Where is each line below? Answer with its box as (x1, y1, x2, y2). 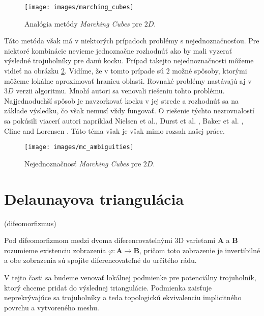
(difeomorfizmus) (4, 217, 56, 228)
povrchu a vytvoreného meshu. (4, 302, 99, 312)
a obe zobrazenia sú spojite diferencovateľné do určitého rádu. (4, 255, 197, 265)
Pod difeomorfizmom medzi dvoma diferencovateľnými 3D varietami (4, 235, 216, 246)
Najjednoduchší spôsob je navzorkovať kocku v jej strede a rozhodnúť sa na (4, 95, 239, 106)
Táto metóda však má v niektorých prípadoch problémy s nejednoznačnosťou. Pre (4, 35, 259, 46)
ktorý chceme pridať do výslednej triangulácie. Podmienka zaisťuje (4, 282, 212, 293)
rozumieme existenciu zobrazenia (4, 245, 106, 255)
